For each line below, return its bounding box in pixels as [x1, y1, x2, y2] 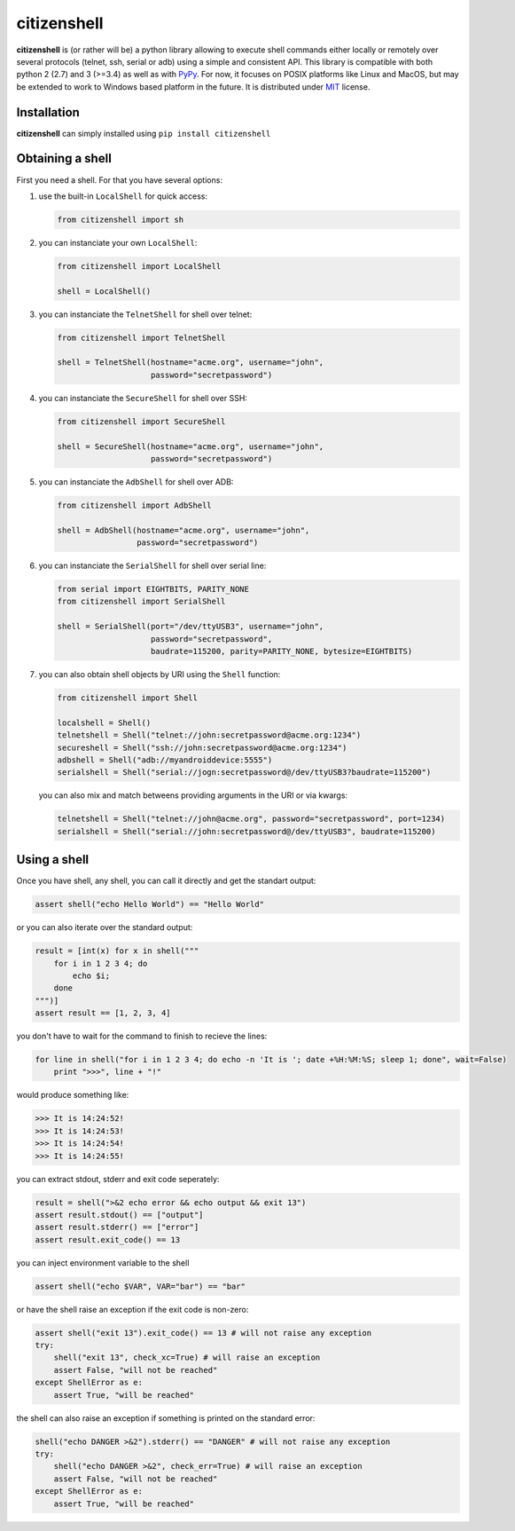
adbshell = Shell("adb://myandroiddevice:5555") [57, 754, 273, 765]
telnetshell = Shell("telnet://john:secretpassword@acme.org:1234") [57, 730, 362, 740]
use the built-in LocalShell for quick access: [38, 191, 208, 201]
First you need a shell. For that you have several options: [16, 174, 223, 185]
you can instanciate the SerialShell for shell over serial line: [38, 560, 267, 572]
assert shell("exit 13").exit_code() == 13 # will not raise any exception [35, 1328, 372, 1338]
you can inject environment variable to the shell [16, 1257, 190, 1268]
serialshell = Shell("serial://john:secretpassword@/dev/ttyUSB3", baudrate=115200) [57, 826, 436, 836]
